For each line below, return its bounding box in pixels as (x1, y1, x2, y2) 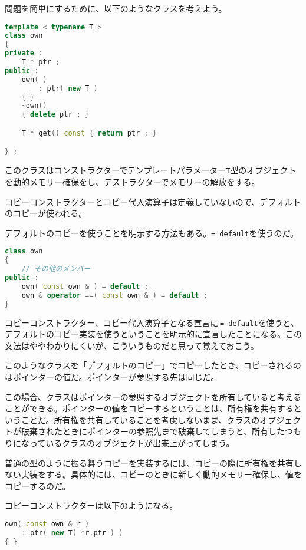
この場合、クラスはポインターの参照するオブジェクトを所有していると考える (5, 390, 301, 403)
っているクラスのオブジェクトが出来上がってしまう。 (29, 436, 235, 449)
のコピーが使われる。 (5, 207, 87, 219)
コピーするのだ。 (5, 479, 71, 492)
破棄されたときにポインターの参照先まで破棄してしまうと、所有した (21, 425, 285, 437)
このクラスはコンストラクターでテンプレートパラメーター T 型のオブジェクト (5, 164, 297, 176)
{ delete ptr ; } (21, 110, 90, 119)
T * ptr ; (21, 58, 60, 67)
